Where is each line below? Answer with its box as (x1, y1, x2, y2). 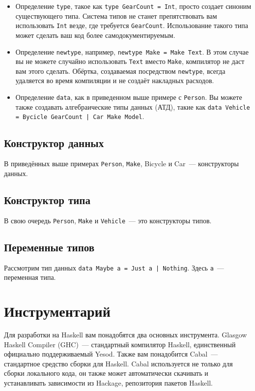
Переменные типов (4, 239, 95, 254)
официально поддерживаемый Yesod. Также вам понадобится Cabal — (4, 349, 218, 359)
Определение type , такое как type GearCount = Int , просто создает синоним (15, 1, 252, 11)
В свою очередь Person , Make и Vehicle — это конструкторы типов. (4, 215, 212, 225)
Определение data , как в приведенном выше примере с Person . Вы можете (15, 92, 242, 102)
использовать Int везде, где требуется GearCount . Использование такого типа (15, 20, 248, 30)
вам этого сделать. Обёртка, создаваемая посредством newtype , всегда (15, 65, 226, 76)
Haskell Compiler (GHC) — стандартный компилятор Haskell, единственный (4, 339, 236, 349)
